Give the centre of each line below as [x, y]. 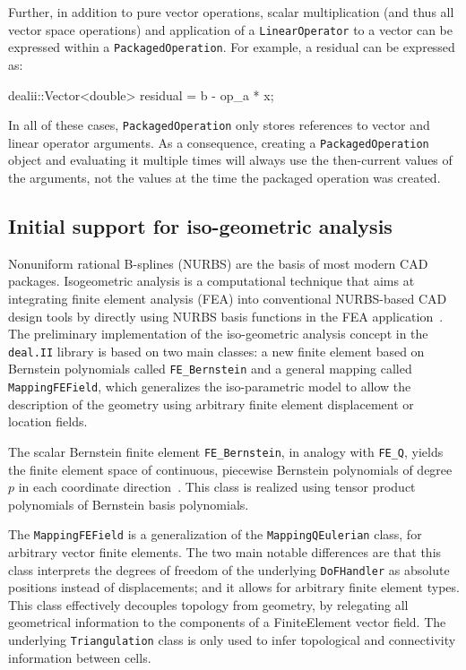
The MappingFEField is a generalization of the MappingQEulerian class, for [215, 534]
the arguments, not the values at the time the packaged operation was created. [224, 177]
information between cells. [80, 657]
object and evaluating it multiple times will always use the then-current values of [230, 160]
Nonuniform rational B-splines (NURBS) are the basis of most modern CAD [218, 263]
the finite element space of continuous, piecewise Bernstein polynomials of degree [230, 469]
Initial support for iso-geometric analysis [200, 225]
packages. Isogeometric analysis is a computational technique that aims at [211, 281]
